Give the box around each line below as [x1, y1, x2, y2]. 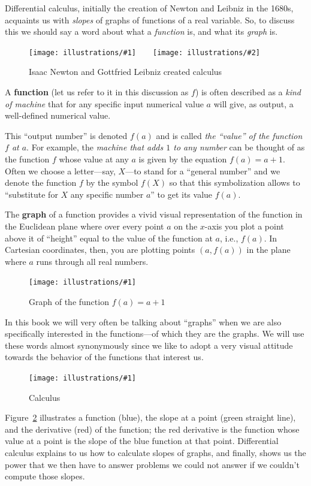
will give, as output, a [213, 97, 294, 110]
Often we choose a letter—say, [5, 164, 116, 177]
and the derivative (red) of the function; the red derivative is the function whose [5, 422, 300, 435]
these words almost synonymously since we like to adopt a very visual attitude [5, 339, 293, 351]
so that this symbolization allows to [169, 176, 300, 189]
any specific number [70, 188, 144, 200]
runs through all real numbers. [36, 255, 149, 267]
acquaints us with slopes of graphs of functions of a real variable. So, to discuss [5, 13, 295, 26]
